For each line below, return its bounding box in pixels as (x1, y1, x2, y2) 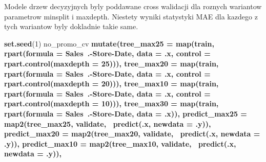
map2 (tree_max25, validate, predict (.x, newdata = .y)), (4, 118, 211, 129)
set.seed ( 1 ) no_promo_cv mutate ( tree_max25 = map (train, (4, 38, 214, 49)
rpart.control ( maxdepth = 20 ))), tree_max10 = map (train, (4, 78, 219, 89)
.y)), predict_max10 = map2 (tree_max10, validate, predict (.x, (4, 138, 236, 149)
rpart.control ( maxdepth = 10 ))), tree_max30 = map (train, (4, 98, 219, 109)
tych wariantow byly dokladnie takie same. (4, 21, 138, 32)
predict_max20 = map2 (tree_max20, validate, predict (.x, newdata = (4, 128, 260, 139)
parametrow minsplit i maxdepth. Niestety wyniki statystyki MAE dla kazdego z (4, 11, 258, 21)
